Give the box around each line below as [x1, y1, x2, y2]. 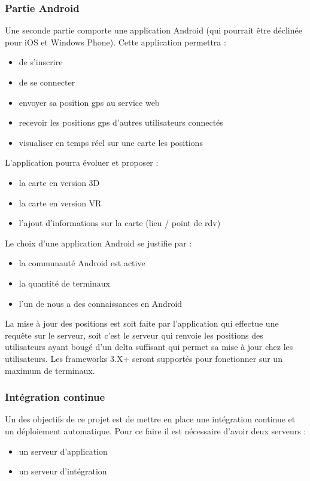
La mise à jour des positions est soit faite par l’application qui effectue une [5, 317, 279, 330]
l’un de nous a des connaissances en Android [19, 297, 183, 309]
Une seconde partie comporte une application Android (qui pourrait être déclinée [5, 24, 302, 36]
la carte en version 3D [19, 176, 100, 188]
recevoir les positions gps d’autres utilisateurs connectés [19, 116, 223, 129]
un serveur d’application [19, 445, 108, 457]
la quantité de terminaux [19, 276, 110, 289]
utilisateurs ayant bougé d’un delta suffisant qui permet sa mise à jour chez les [5, 340, 293, 353]
